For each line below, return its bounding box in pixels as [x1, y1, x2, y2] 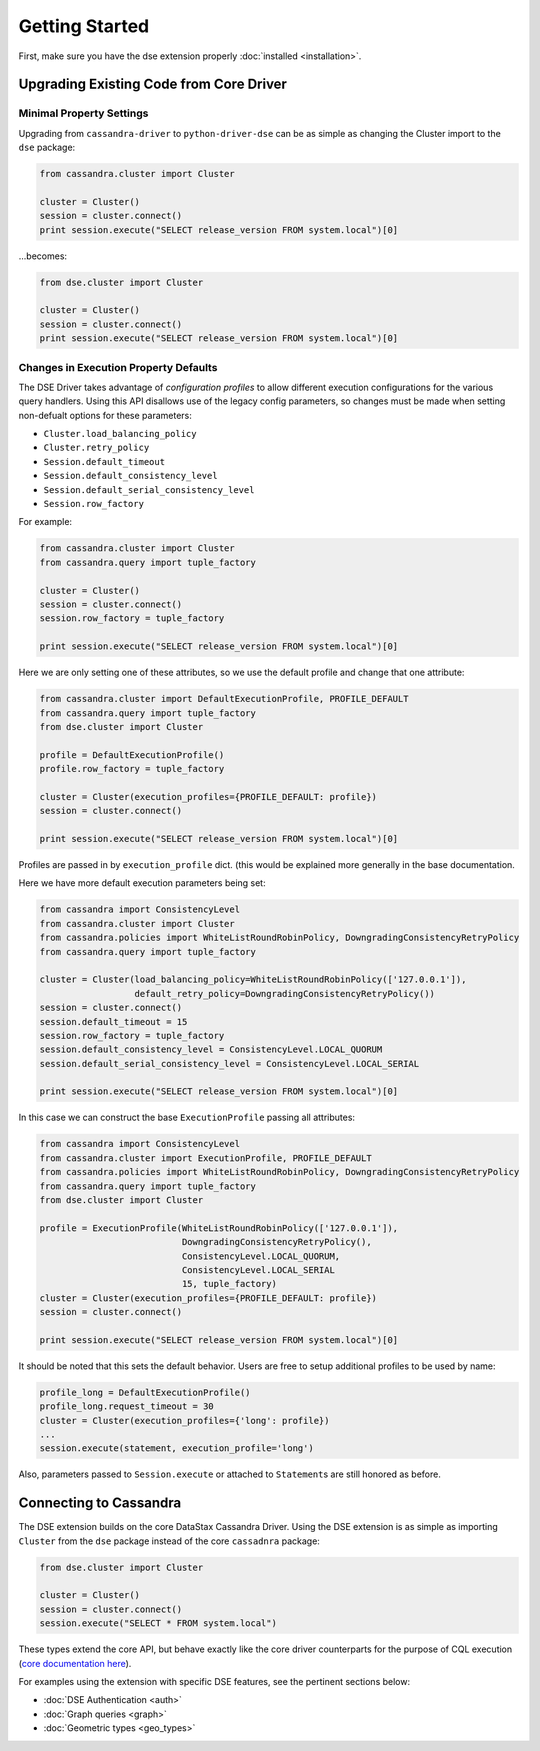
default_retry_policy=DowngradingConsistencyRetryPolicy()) [134, 988, 435, 999]
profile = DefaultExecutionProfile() [39, 749, 225, 760]
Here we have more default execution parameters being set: [18, 877, 266, 889]
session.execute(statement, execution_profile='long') [39, 1443, 314, 1454]
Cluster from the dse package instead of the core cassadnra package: [18, 1535, 320, 1547]
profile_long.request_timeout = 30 [39, 1401, 214, 1412]
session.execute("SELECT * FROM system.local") [39, 1618, 277, 1629]
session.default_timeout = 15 [39, 1016, 188, 1027]
